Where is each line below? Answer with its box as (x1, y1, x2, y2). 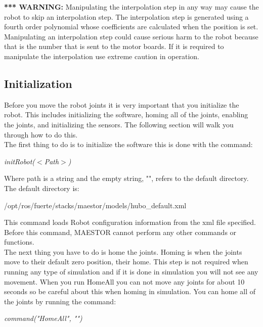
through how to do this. (4, 129, 78, 139)
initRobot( (4, 156, 35, 166)
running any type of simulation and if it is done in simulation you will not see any (4, 266, 258, 277)
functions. (4, 237, 34, 247)
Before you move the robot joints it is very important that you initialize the (4, 99, 239, 110)
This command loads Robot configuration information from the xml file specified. (4, 217, 256, 227)
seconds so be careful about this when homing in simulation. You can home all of (4, 286, 256, 297)
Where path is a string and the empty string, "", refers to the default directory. (4, 173, 249, 183)
